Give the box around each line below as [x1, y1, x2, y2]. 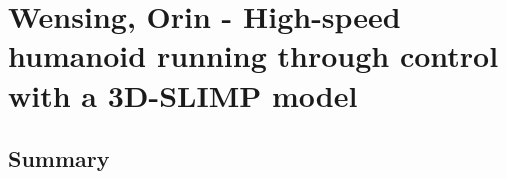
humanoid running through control [8, 35, 499, 76]
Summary [8, 143, 110, 174]
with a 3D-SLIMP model [8, 74, 358, 115]
